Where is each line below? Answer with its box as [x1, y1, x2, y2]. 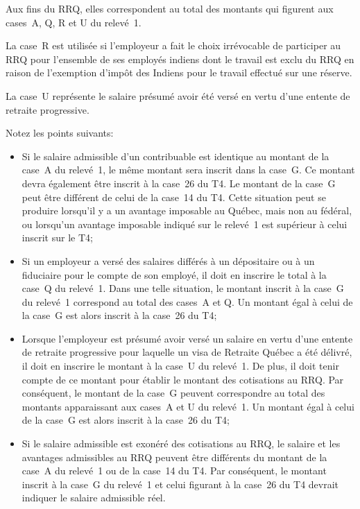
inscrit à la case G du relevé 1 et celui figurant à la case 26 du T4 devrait [22, 476, 339, 491]
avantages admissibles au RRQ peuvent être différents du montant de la [22, 449, 327, 464]
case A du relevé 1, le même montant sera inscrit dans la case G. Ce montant [22, 162, 355, 177]
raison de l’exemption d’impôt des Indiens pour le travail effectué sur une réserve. [6, 65, 352, 80]
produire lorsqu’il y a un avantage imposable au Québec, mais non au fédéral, [22, 203, 352, 218]
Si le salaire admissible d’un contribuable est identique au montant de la [22, 148, 329, 163]
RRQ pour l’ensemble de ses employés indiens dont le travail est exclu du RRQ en [6, 51, 354, 66]
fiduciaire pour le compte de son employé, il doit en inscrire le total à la [22, 267, 327, 282]
